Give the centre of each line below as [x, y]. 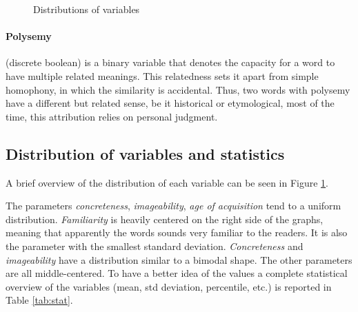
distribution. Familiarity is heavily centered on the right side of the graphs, [165, 219]
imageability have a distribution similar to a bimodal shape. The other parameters [179, 259]
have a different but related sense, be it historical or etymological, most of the [170, 103]
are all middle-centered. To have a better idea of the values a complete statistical [177, 273]
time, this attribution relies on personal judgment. [112, 116]
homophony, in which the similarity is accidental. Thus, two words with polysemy [178, 89]
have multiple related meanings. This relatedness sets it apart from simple [162, 75]
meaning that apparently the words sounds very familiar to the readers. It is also [177, 232]
